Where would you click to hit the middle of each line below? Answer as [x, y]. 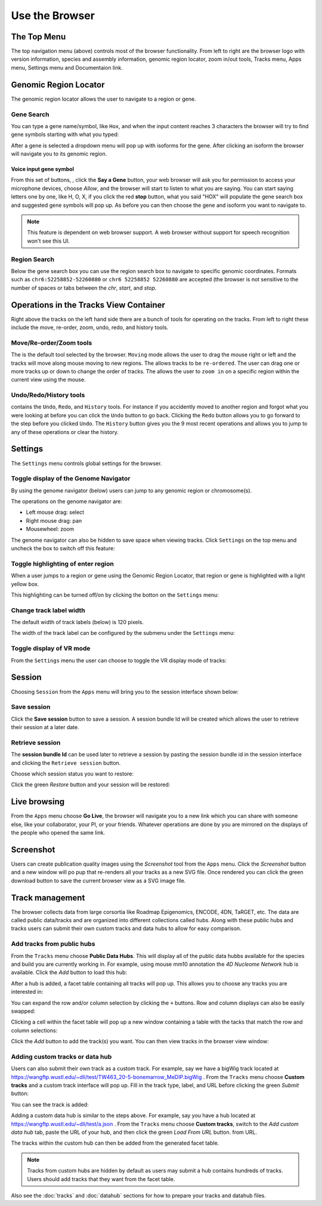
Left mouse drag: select [55, 512]
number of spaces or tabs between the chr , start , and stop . [84, 288]
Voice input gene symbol [43, 169]
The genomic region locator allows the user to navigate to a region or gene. [103, 99]
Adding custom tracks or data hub [61, 1056]
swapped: [23, 1011]
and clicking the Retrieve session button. [66, 762]
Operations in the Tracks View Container [88, 305]
